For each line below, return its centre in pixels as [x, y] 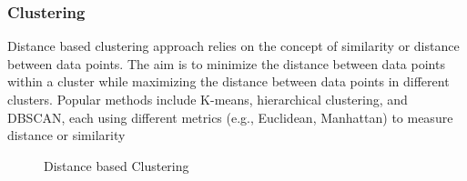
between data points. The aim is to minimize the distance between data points [226, 63]
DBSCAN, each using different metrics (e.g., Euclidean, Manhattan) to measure [230, 117]
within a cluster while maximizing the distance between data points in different [228, 81]
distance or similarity [66, 135]
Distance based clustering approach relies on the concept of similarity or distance [233, 46]
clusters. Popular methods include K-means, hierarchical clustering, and [208, 99]
